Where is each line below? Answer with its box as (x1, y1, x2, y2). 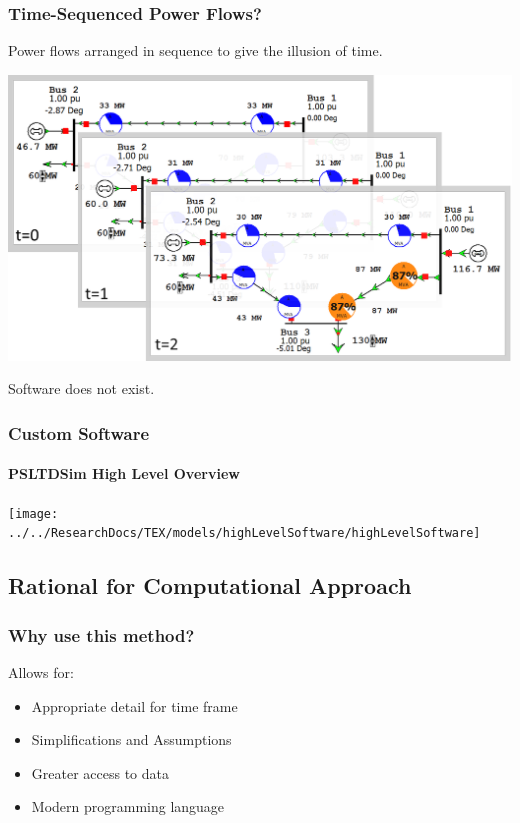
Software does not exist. (8, 378, 155, 399)
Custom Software (8, 420, 150, 445)
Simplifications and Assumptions (31, 729, 232, 750)
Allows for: (8, 661, 74, 682)
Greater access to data (31, 762, 169, 783)
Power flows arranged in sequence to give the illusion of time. (8, 40, 383, 61)
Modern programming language (31, 796, 225, 817)
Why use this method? (8, 622, 195, 647)
